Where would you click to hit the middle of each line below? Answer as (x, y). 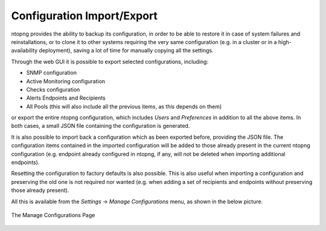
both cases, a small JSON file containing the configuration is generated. (101, 126)
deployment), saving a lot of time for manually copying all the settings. (126, 51)
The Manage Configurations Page (53, 215)
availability (24, 51)
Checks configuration (53, 89)
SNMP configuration (51, 73)
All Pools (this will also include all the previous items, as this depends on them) (124, 106)
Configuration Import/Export (85, 16)
